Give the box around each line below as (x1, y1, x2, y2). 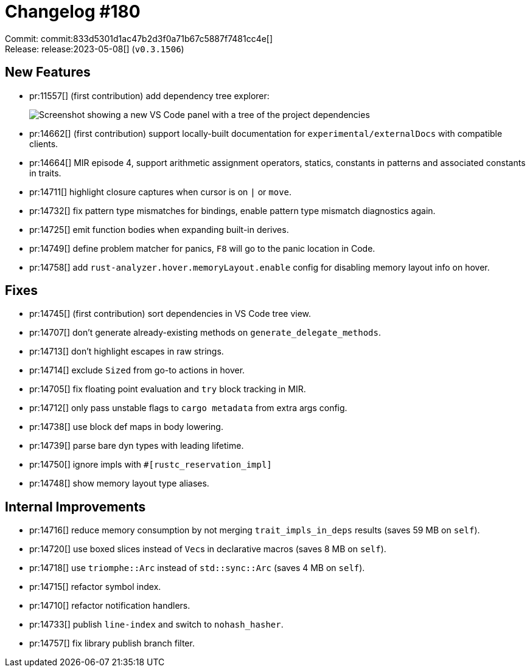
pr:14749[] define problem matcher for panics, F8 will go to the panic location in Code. (29, 243, 375, 254)
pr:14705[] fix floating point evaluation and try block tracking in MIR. (29, 384, 306, 395)
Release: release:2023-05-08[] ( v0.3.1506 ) (5, 43, 184, 54)
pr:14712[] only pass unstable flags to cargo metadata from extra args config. (29, 403, 347, 414)
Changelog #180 (5, 1, 141, 22)
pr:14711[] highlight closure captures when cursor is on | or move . (29, 186, 292, 197)
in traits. (29, 167, 61, 178)
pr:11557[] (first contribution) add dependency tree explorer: (29, 90, 270, 101)
